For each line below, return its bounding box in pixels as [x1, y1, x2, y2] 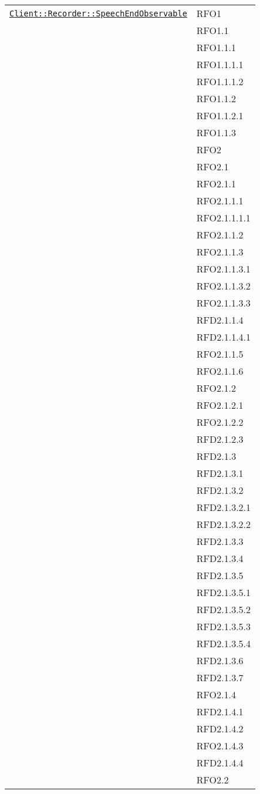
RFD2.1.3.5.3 [196, 620, 251, 633]
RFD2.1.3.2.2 [196, 517, 251, 531]
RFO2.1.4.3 [196, 739, 244, 752]
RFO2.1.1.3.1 [196, 262, 251, 275]
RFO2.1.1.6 [196, 364, 244, 378]
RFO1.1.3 [196, 126, 236, 139]
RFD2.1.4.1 [196, 705, 244, 718]
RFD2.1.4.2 [196, 722, 244, 735]
